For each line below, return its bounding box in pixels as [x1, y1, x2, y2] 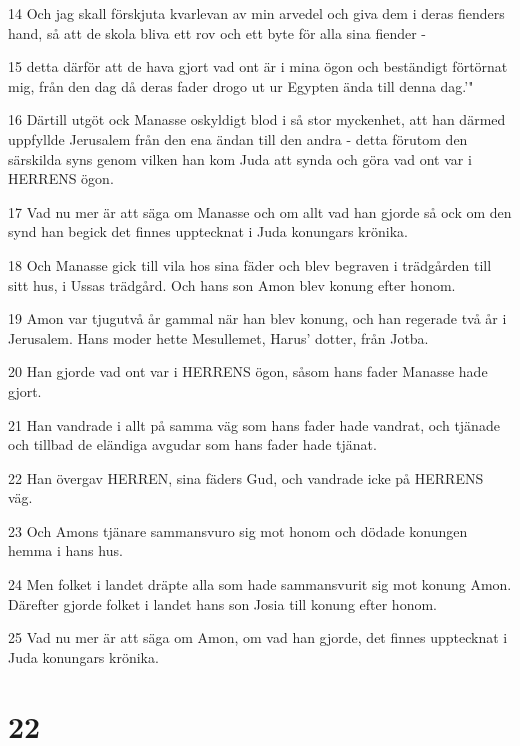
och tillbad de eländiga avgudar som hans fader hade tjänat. [8, 434, 377, 455]
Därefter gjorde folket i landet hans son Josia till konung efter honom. [8, 593, 437, 614]
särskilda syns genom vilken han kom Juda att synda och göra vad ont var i [8, 148, 472, 169]
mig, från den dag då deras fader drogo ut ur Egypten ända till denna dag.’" [8, 75, 474, 96]
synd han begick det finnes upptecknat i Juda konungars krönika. [8, 221, 408, 242]
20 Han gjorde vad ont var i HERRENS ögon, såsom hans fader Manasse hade [8, 361, 488, 382]
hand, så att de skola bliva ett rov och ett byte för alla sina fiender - [8, 22, 426, 43]
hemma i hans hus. [8, 540, 123, 561]
